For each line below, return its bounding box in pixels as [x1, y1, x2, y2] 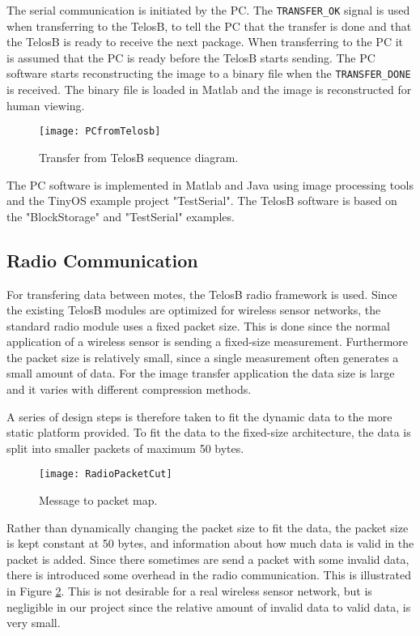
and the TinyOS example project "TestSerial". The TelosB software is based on [6, 192, 397, 209]
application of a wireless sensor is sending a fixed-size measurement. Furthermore [6, 333, 409, 350]
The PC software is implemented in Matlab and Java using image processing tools [6, 176, 414, 193]
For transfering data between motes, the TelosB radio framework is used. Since [6, 285, 397, 302]
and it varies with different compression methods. [6, 381, 252, 398]
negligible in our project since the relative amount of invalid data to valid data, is [6, 598, 411, 615]
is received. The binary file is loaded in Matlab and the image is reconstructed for [6, 81, 412, 98]
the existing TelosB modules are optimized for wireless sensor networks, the [6, 301, 381, 318]
